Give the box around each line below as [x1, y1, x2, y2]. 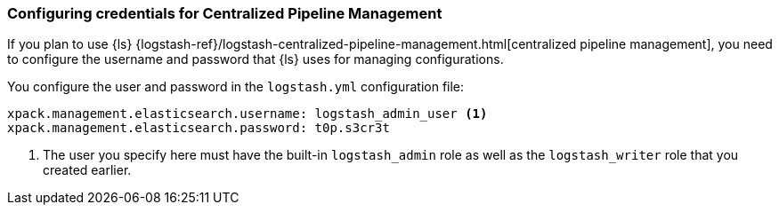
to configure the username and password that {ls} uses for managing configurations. [7, 51, 504, 67]
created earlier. [43, 162, 132, 178]
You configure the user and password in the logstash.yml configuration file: [7, 79, 465, 95]
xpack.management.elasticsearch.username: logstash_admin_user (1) [7, 106, 488, 122]
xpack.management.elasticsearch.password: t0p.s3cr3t [7, 121, 390, 136]
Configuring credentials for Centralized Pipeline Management [7, 4, 442, 22]
